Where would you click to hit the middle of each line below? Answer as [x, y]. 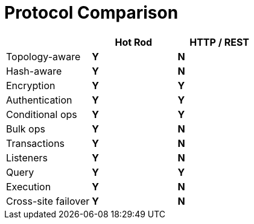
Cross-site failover [48, 201]
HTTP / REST [219, 42]
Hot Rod [134, 42]
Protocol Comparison [91, 13]
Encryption [31, 85]
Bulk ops [26, 129]
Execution [29, 186]
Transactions [36, 143]
